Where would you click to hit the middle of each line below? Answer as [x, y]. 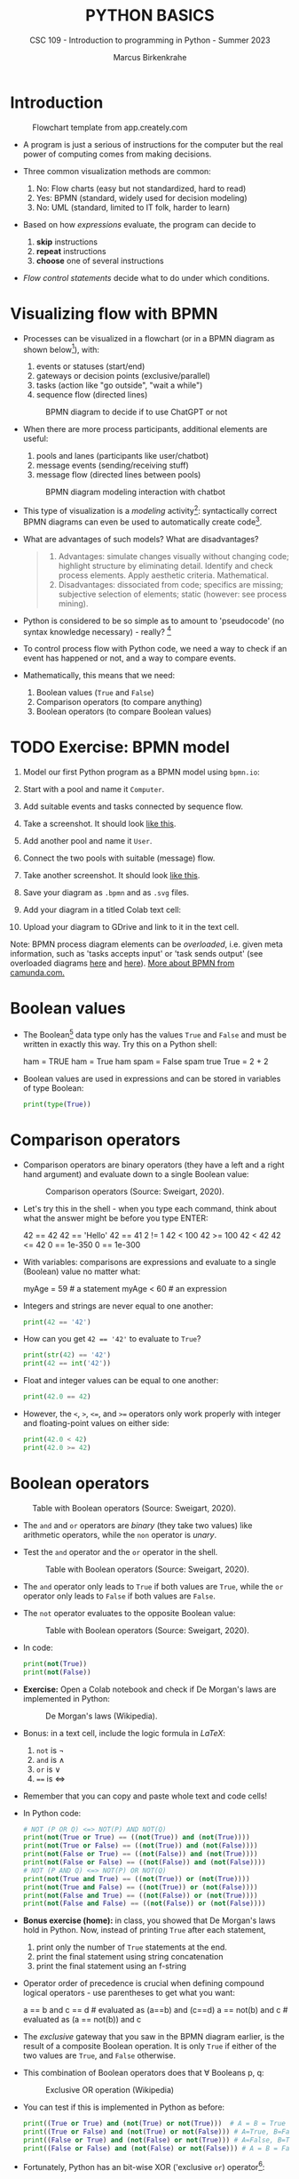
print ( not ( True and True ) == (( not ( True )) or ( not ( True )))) [137, 1879]
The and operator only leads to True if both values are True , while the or [153, 1586]
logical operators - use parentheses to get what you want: [129, 1993]
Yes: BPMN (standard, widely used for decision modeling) [142, 197]
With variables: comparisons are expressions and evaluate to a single [149, 1262]
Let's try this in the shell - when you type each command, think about [150, 1208]
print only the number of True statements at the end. [131, 1947]
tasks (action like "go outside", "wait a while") [119, 385]
